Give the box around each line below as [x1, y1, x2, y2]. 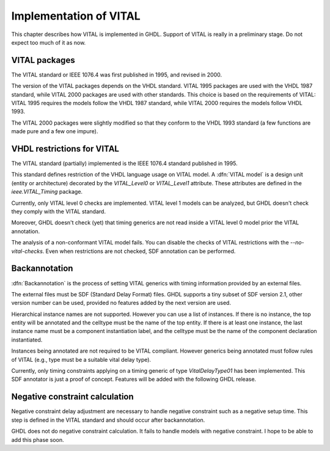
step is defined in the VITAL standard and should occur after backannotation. [11, 416, 205, 424]
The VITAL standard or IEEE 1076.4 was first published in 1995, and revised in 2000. [11, 71, 222, 78]
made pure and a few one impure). [11, 128, 98, 135]
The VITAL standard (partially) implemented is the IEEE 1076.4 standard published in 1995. [11, 159, 238, 167]
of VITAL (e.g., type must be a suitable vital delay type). [11, 356, 152, 363]
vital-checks [11, 248, 43, 255]
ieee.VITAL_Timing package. [11, 188, 82, 196]
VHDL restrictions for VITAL [11, 144, 119, 154]
